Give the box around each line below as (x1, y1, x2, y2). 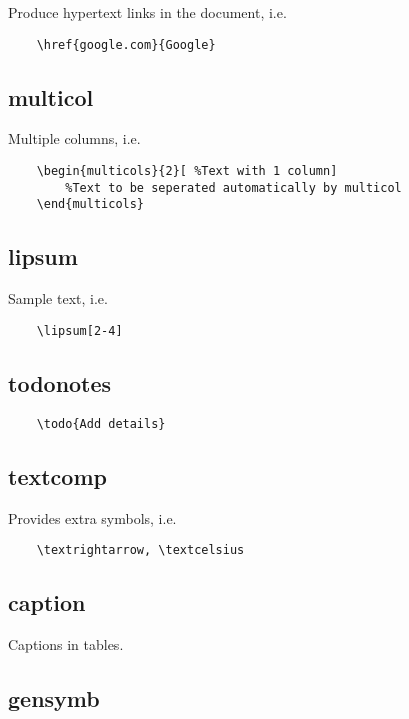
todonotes (8, 367, 112, 398)
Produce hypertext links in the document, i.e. (8, 2, 287, 22)
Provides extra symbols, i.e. (8, 507, 177, 528)
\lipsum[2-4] (36, 323, 123, 338)
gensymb (8, 682, 100, 713)
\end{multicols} (36, 197, 145, 212)
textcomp (8, 460, 107, 491)
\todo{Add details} (36, 416, 166, 431)
